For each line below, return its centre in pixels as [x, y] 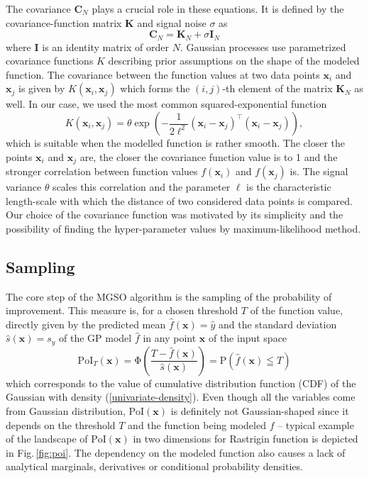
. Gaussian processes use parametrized [263, 46]
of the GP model [95, 338]
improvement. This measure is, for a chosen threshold [122, 310]
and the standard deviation [277, 324]
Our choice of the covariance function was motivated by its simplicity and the [175, 215]
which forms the [155, 88]
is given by [42, 88]
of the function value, [296, 310]
